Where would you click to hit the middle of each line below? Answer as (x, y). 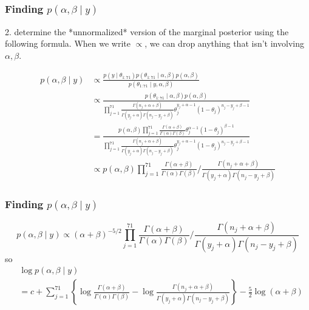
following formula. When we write (68, 43)
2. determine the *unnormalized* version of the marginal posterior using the (147, 31)
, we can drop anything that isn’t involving (224, 43)
